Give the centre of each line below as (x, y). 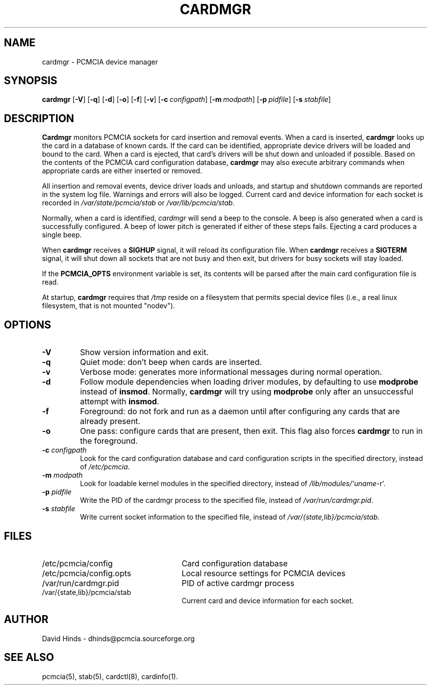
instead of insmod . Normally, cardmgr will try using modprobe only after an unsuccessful (246, 392)
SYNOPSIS (31, 81)
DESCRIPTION (39, 118)
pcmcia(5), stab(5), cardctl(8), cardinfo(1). (110, 676)
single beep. (62, 235)
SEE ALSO (29, 657)
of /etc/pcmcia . (105, 467)
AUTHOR (26, 620)
